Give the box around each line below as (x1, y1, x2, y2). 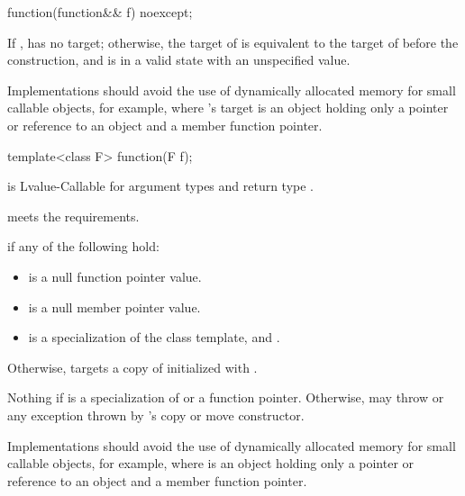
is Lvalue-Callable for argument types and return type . (7, 176, 315, 195)
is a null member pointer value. (28, 297, 201, 316)
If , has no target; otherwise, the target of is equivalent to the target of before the (7, 32, 459, 51)
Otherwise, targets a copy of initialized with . (7, 357, 258, 376)
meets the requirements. (7, 206, 140, 225)
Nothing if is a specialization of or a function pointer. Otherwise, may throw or (7, 388, 444, 407)
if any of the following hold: (7, 237, 160, 256)
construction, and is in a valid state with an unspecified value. (7, 50, 351, 69)
